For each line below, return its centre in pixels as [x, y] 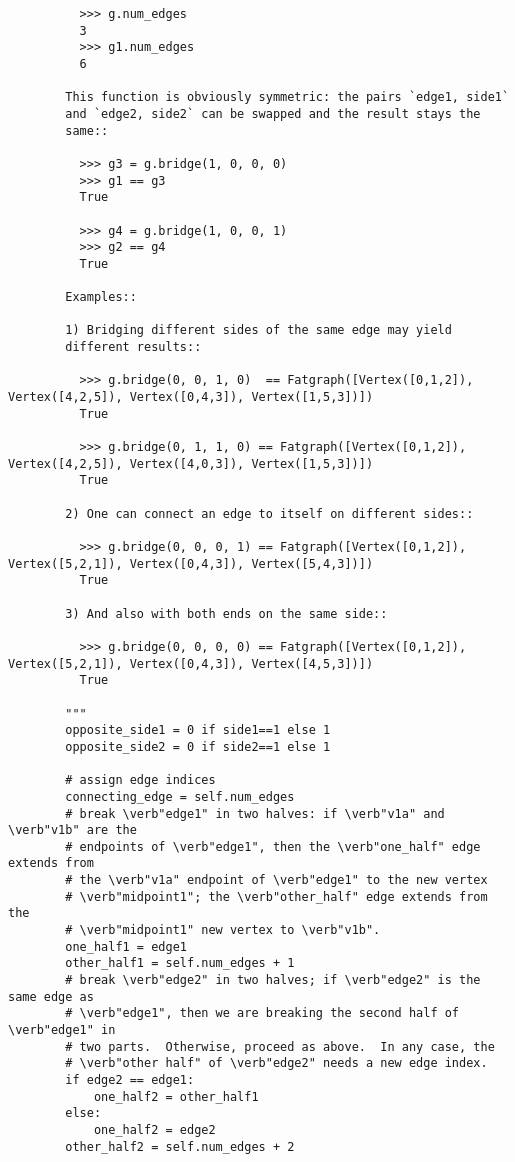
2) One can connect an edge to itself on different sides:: [269, 513]
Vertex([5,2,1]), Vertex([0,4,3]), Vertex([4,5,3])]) [191, 663]
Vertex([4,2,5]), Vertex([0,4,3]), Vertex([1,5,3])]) [191, 397]
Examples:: [101, 297]
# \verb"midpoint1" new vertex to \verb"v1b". [223, 930]
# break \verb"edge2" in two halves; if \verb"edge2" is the [273, 980]
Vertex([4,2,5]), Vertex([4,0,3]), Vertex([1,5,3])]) [191, 463]
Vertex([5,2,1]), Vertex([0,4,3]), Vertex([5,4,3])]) [191, 563]
